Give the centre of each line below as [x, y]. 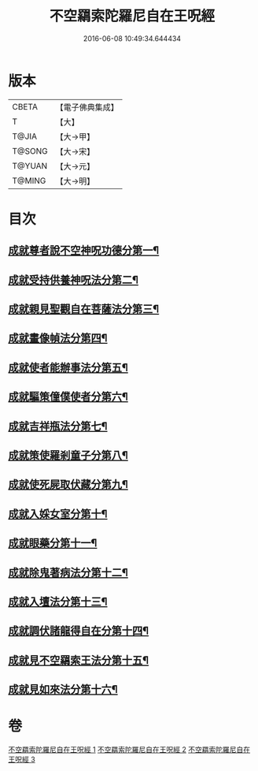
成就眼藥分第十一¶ [53, 544]
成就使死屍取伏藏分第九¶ [68, 484]
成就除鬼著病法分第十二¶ [68, 572]
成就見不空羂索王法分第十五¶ [79, 660]
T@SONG [30, 151]
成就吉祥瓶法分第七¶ [58, 426]
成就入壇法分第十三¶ [58, 601]
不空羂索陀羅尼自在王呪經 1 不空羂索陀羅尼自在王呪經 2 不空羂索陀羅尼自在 [129, 750]
